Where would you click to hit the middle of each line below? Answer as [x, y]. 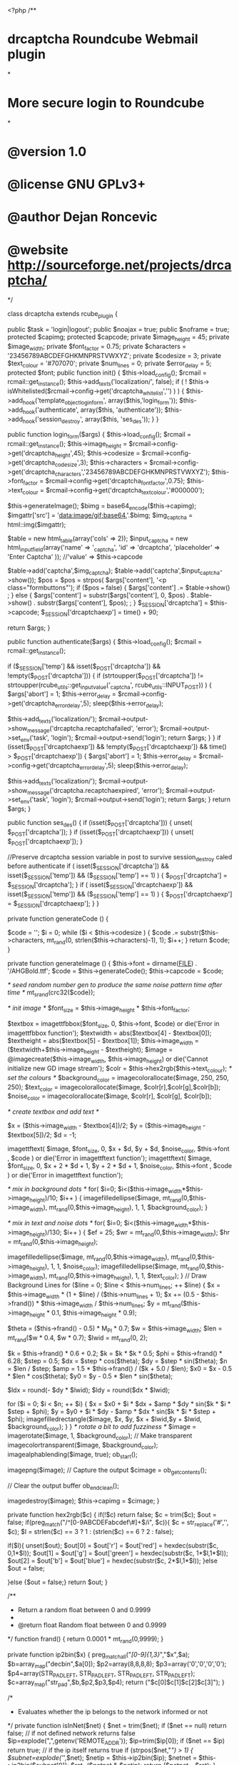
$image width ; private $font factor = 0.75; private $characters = [97, 347]
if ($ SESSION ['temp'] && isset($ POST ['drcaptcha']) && [84, 667]
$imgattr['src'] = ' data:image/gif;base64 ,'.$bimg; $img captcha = [100, 516]
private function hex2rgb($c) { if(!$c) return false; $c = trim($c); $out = [112, 1515]
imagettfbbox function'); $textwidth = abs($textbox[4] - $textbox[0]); [110, 1033]
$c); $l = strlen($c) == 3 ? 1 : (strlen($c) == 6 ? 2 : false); [91, 1532]
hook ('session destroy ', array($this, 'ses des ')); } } [91, 420]
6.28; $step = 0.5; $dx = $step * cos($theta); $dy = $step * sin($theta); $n [117, 1360]
